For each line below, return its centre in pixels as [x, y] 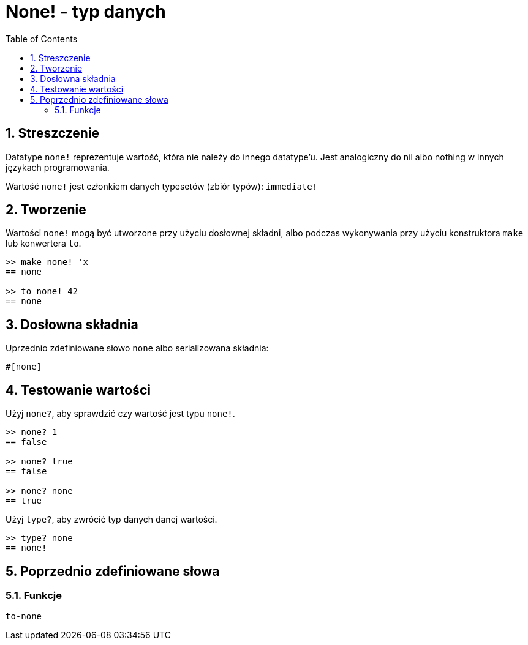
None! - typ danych [86, 12]
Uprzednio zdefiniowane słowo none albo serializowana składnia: [137, 348]
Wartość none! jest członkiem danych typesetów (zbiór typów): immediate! [162, 186]
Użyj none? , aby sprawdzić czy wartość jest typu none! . [120, 414]
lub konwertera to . [43, 244]
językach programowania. [58, 167]
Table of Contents [42, 39]
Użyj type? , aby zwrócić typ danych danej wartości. [111, 520]
